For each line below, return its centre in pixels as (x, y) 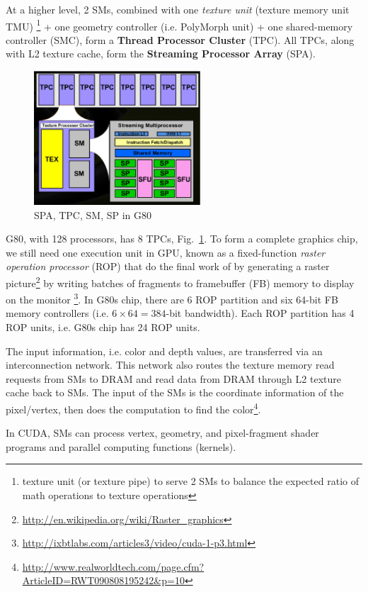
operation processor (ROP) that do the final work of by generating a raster (168, 266)
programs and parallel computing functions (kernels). (121, 446)
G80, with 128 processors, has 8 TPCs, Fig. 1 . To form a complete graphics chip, (182, 239)
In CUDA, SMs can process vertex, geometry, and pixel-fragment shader (162, 433)
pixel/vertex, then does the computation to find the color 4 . (133, 408)
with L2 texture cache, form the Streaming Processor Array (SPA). (161, 54)
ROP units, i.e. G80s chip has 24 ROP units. (103, 327)
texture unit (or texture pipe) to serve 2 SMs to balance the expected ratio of (190, 481)
